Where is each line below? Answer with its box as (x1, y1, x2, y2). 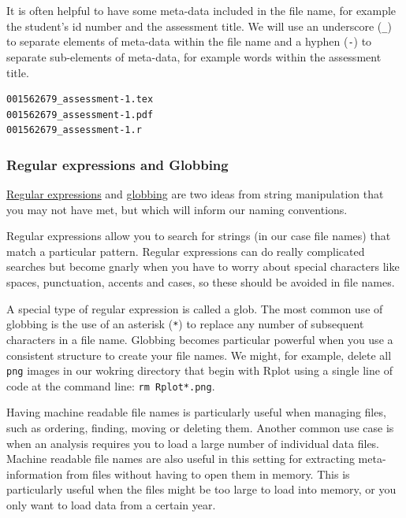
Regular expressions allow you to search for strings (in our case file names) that (6, 228, 391, 244)
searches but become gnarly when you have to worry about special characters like (6, 258, 400, 275)
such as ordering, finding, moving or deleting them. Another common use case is (6, 420, 394, 435)
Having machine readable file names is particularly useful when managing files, (6, 404, 386, 420)
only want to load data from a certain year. (6, 496, 216, 512)
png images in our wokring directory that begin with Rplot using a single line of (6, 362, 393, 379)
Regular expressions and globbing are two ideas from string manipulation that (6, 186, 384, 202)
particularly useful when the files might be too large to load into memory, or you (6, 481, 397, 498)
